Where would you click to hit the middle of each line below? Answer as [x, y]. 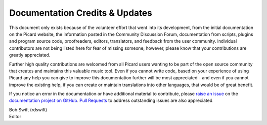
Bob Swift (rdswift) [28, 109]
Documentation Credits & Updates [81, 13]
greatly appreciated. [30, 55]
